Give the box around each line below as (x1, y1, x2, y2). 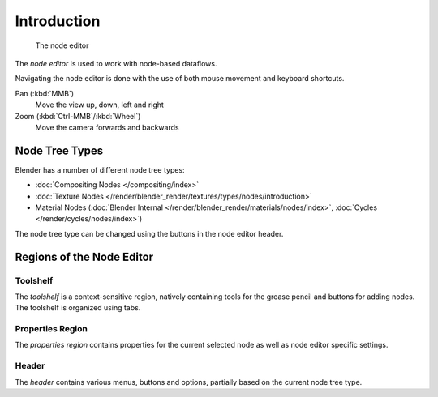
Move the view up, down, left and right (35, 100, 164, 109)
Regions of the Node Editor (15, 250, 154, 263)
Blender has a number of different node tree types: (15, 164, 186, 174)
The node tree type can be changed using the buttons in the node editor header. (15, 228, 284, 238)
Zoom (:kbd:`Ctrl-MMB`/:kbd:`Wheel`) (15, 111, 141, 121)
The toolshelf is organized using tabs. (15, 303, 141, 313)
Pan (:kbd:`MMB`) (15, 88, 75, 98)
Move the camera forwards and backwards (35, 122, 179, 132)
